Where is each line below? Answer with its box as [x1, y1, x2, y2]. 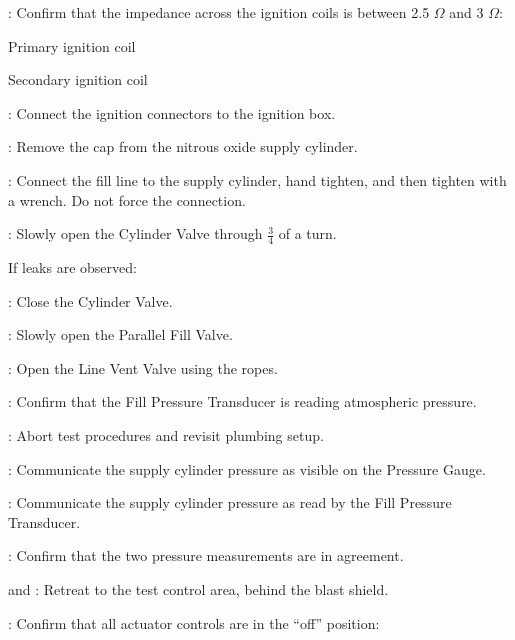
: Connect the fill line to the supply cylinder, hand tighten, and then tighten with [8, 169, 507, 190]
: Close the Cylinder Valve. [8, 290, 173, 311]
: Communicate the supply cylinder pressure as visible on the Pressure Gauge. [8, 458, 486, 479]
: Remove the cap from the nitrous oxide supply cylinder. [8, 136, 358, 157]
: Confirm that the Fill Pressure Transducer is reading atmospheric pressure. [8, 391, 477, 412]
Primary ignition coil [8, 35, 136, 56]
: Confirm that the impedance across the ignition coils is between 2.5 [8, 2, 430, 22]
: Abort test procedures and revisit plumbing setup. [8, 424, 324, 445]
